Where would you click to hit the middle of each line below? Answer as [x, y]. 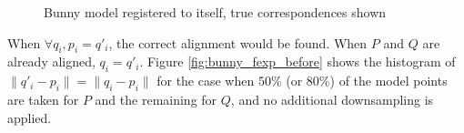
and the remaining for [156, 99]
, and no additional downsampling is [332, 99]
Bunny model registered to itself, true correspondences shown [215, 12]
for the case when [206, 81]
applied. [30, 117]
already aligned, [51, 61]
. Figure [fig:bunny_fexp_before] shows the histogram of [298, 61]
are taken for [43, 99]
